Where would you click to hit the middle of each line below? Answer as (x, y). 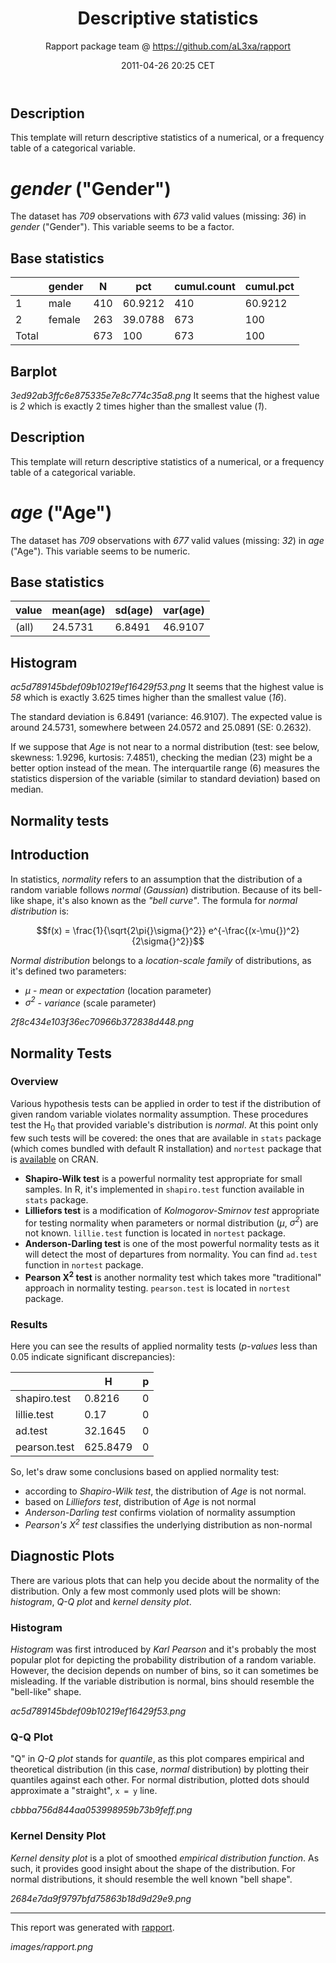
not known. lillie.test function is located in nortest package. (155, 1233)
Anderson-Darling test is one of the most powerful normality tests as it (172, 1244)
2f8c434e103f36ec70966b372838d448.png (102, 1022)
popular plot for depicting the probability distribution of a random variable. (163, 1660)
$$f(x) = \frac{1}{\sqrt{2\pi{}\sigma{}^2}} (121, 930)
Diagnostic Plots (62, 1556)
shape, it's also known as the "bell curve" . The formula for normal (162, 900)
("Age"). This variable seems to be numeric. (100, 551)
